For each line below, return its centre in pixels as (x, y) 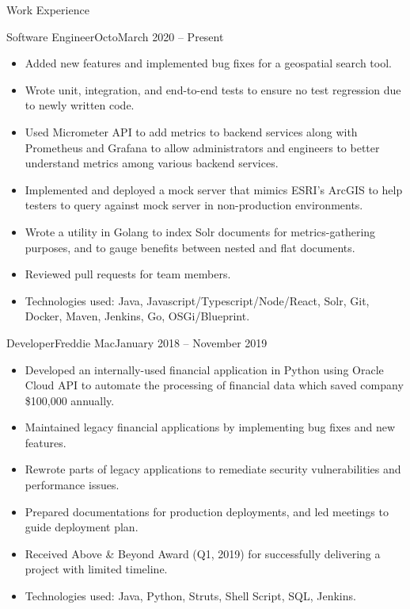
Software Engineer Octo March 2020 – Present (115, 36)
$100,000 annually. (70, 400)
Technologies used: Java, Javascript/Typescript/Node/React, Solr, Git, (197, 300)
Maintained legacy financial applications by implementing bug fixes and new (210, 427)
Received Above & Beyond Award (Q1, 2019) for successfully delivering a (203, 553)
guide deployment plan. (82, 527)
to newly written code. (80, 105)
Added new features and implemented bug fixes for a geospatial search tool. (208, 63)
